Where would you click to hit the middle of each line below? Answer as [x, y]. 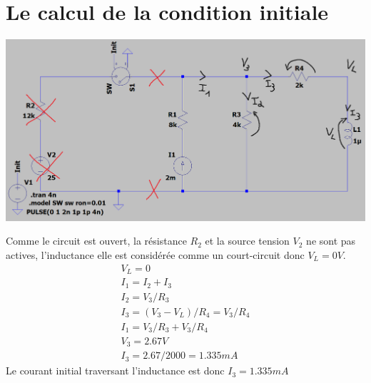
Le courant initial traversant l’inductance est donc [115, 371]
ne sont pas [331, 241]
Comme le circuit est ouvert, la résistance [96, 241]
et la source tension [247, 241]
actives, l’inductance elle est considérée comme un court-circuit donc [155, 255]
